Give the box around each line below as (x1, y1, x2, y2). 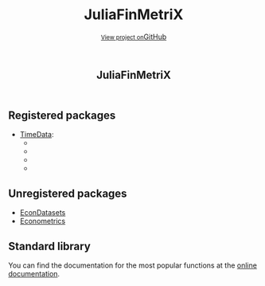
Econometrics (19, 217, 66, 226)
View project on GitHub (100, 32, 167, 41)
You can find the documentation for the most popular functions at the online (8, 261, 257, 270)
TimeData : (19, 130, 54, 139)
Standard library (8, 239, 92, 253)
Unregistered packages (8, 186, 127, 200)
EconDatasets (19, 208, 66, 217)
